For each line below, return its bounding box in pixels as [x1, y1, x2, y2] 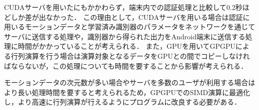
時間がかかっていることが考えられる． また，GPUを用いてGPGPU [17, 41, 236, 51]
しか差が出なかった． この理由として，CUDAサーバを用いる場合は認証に [10, 11, 250, 22]
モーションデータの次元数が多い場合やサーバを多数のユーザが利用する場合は [4, 77, 256, 88]
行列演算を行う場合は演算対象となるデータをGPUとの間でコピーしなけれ [10, 50, 250, 61]
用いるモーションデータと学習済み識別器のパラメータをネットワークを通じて [4, 21, 256, 32]
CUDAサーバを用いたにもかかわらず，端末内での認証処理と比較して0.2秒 [4, 2, 243, 12]
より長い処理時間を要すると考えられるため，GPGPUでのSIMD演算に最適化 [4, 87, 250, 97]
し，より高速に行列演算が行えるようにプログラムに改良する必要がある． [4, 97, 241, 107]
